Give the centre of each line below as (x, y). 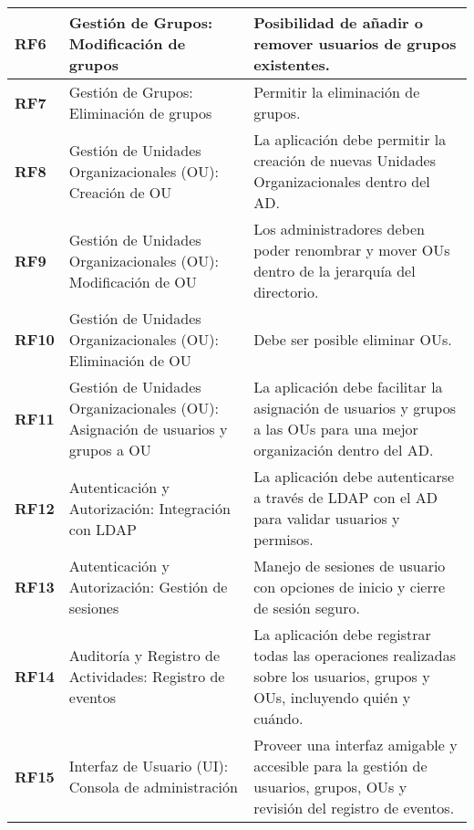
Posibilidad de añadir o (339, 22)
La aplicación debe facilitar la (348, 387)
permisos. (283, 539)
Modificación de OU (133, 281)
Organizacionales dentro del (342, 181)
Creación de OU (120, 192)
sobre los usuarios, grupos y (342, 676)
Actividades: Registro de (147, 676)
